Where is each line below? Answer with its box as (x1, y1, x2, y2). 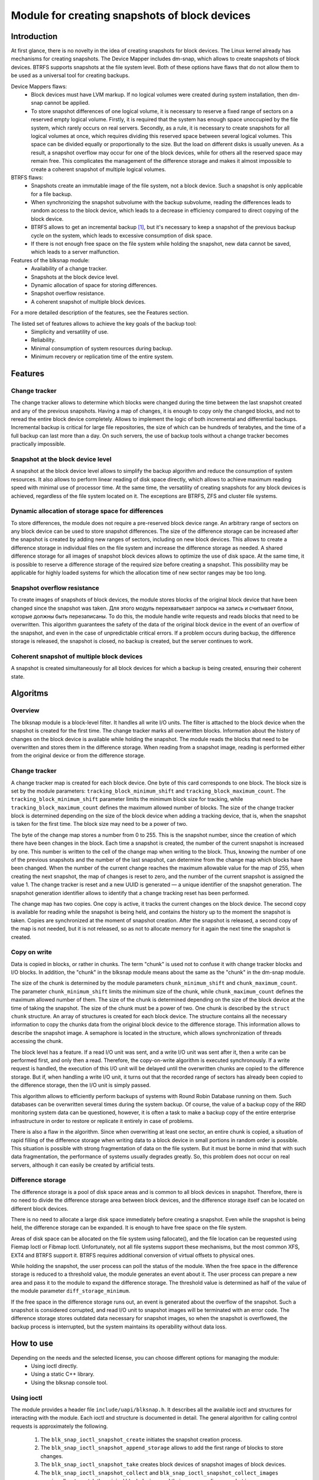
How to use (11, 1339, 53, 1349)
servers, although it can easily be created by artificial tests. (11, 1161, 155, 1169)
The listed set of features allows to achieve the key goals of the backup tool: (11, 320, 197, 327)
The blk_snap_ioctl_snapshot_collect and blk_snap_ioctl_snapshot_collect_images (40, 1469, 279, 1476)
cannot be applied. (44, 99, 90, 107)
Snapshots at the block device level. (31, 273, 119, 281)
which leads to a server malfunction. (31, 249, 120, 256)
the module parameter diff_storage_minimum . (11, 1288, 131, 1295)
